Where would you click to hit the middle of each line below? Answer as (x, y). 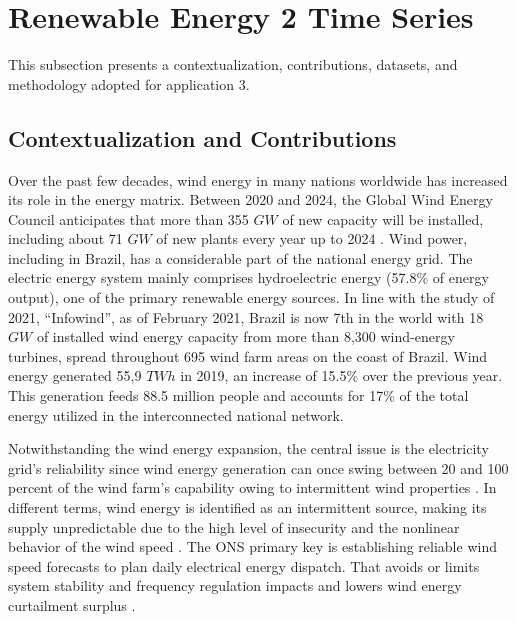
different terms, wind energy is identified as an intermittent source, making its (247, 507)
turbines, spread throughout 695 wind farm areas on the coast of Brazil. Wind (248, 355)
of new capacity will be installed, (383, 218)
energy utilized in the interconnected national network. (176, 414)
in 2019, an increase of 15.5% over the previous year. (341, 375)
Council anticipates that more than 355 (128, 218)
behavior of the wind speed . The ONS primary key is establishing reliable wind (252, 546)
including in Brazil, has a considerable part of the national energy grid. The (240, 257)
